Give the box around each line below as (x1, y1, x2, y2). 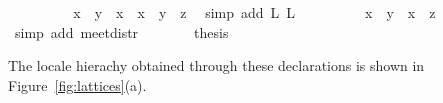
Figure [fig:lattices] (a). (8, 74, 147, 95)
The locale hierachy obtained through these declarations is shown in (8, 55, 425, 76)
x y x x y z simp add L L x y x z (73, 2, 436, 22)
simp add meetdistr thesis (14, 21, 229, 42)
